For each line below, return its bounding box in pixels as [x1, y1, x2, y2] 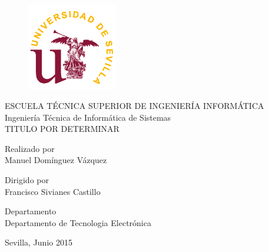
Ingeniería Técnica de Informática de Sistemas [5, 111, 171, 123]
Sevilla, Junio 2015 [5, 236, 72, 248]
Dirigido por [5, 174, 49, 185]
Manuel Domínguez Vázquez [5, 154, 107, 166]
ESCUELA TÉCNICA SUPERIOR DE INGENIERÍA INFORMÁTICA [5, 100, 264, 112]
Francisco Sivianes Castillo [5, 185, 101, 197]
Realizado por [5, 142, 55, 154]
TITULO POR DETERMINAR [5, 122, 119, 135]
